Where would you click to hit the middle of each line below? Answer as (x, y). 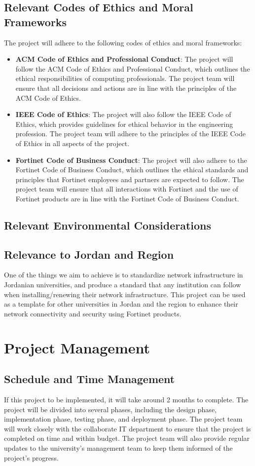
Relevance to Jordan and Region (89, 254)
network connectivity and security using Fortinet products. (93, 313)
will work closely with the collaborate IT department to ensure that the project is (127, 428)
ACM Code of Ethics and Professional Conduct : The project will (124, 59)
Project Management (77, 347)
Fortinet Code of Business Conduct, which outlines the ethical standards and (132, 170)
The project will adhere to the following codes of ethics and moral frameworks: (123, 42)
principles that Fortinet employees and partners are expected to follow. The (130, 179)
